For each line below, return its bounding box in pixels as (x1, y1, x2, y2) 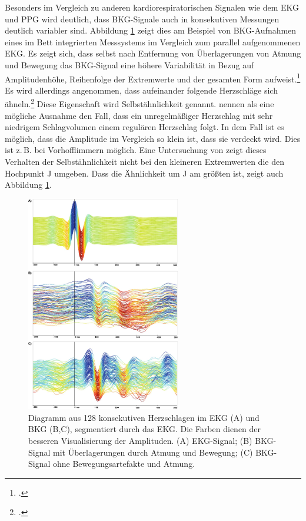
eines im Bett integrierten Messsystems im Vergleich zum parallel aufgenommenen (5, 35, 301, 48)
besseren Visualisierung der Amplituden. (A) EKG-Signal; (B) (28, 434, 252, 446)
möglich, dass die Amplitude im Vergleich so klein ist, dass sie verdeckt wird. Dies (5, 132, 301, 144)
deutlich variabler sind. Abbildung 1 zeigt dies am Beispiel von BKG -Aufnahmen (5, 24, 297, 36)
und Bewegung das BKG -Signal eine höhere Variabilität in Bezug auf (5, 58, 254, 71)
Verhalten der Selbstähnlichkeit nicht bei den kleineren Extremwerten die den (5, 155, 284, 168)
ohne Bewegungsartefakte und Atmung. (53, 457, 195, 470)
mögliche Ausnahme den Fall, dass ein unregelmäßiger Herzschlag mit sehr (5, 109, 273, 121)
